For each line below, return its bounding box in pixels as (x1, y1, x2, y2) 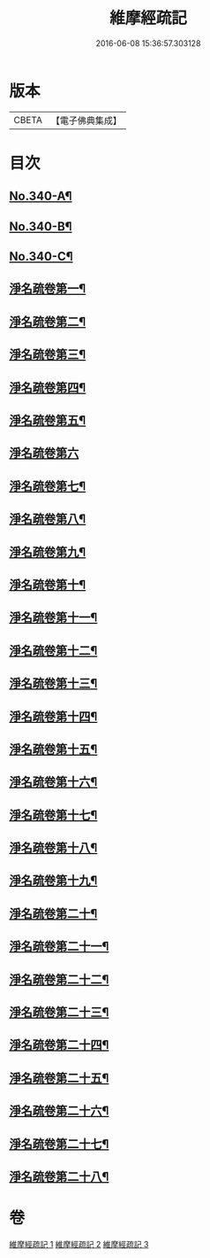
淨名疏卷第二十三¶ (9, 1005, 109, 1020)
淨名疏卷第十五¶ (9, 742, 98, 757)
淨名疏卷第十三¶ (9, 676, 98, 691)
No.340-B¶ (9, 219, 72, 234)
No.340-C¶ (9, 249, 73, 264)
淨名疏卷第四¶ (9, 380, 86, 395)
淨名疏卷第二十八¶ (9, 1169, 109, 1184)
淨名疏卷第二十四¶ (9, 1037, 109, 1052)
